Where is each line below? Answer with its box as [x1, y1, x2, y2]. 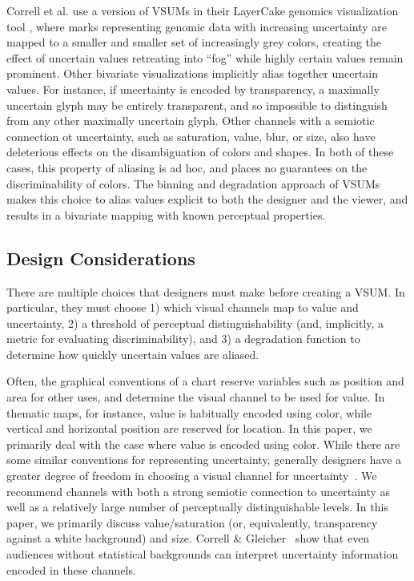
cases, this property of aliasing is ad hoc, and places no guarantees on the [6, 159, 368, 176]
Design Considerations [6, 245, 195, 270]
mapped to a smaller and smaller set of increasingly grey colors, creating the [6, 34, 382, 50]
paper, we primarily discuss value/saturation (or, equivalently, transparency [6, 514, 378, 531]
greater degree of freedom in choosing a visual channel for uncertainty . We [6, 467, 377, 484]
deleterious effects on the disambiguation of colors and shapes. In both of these [6, 143, 394, 160]
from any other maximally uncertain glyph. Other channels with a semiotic [6, 112, 375, 129]
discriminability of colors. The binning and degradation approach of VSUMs [6, 175, 380, 192]
